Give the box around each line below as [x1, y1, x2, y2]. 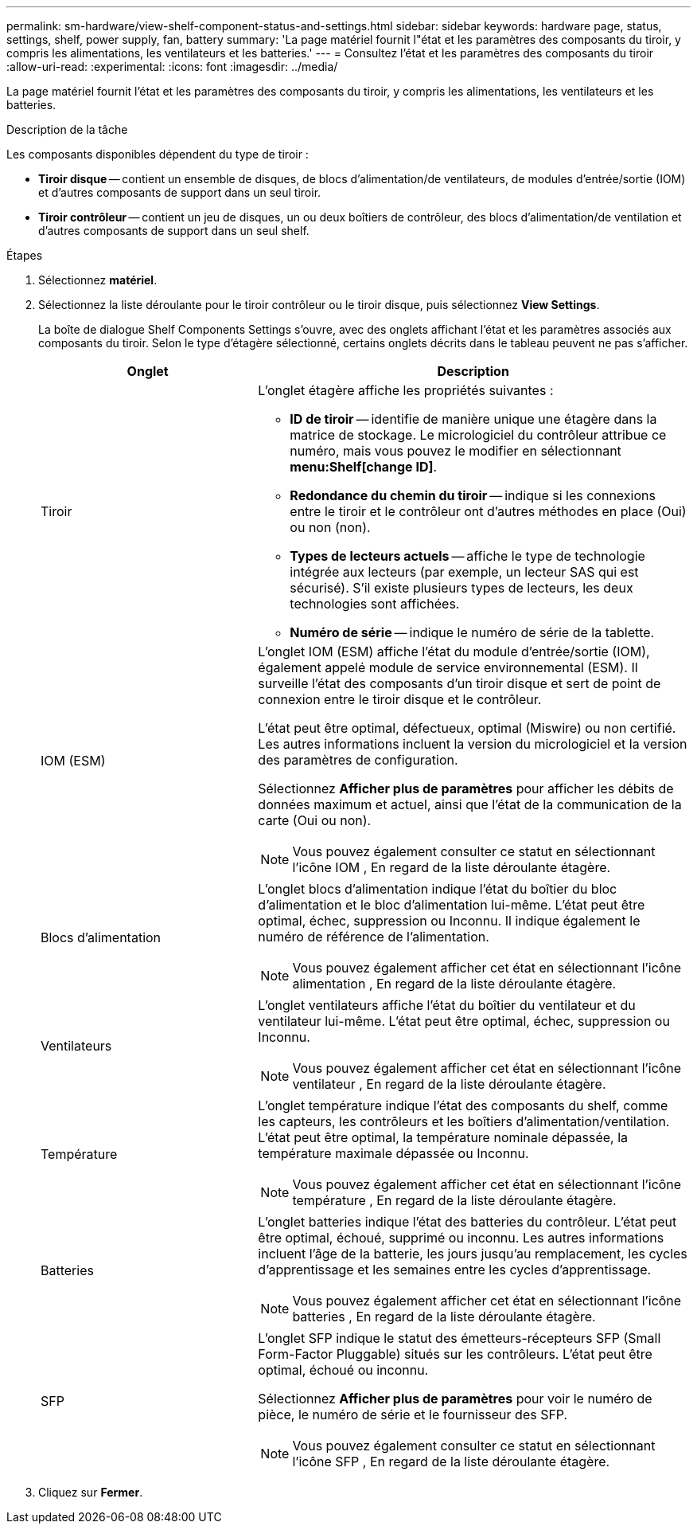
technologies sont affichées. [290, 596, 460, 612]
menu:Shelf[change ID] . [290, 459, 438, 475]
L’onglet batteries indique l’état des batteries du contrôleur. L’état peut [258, 1214, 677, 1230]
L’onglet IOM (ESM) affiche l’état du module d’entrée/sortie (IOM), [258, 644, 650, 659]
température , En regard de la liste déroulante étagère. [292, 1192, 617, 1208]
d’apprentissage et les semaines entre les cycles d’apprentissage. [258, 1262, 652, 1278]
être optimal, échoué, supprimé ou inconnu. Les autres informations [258, 1230, 664, 1246]
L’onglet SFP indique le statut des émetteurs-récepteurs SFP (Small [258, 1330, 661, 1346]
